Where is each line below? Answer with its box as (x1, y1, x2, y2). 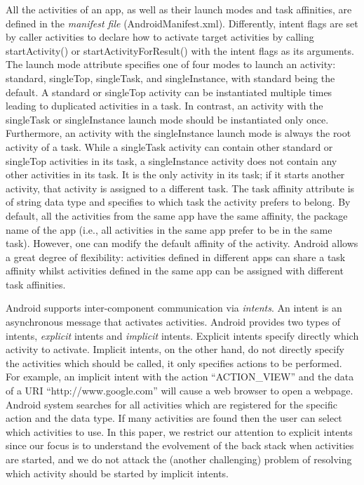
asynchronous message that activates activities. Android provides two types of (6, 314, 341, 329)
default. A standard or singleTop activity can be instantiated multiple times (6, 84, 332, 99)
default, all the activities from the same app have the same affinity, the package (6, 208, 348, 222)
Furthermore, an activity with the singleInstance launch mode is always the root (6, 126, 351, 140)
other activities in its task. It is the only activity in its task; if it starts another (6, 167, 345, 182)
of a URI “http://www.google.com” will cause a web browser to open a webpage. (6, 383, 353, 398)
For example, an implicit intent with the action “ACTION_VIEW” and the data (6, 369, 354, 384)
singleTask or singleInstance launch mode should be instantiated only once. (6, 112, 329, 126)
